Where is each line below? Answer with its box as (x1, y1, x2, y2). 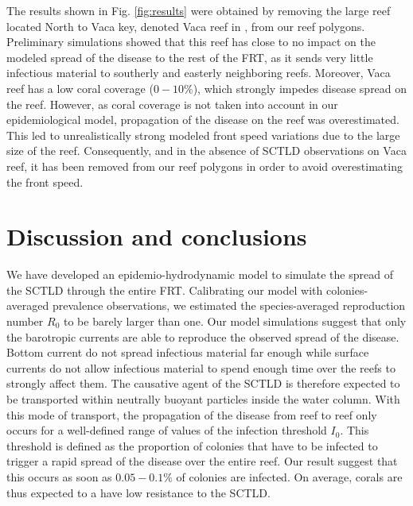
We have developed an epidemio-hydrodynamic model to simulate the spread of (6, 266, 393, 283)
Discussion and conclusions (6, 220, 307, 253)
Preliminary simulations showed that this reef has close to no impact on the (6, 33, 376, 50)
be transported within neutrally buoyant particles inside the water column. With (6, 391, 400, 407)
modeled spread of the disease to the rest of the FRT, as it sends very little (6, 48, 373, 65)
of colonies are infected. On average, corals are (176, 468, 403, 485)
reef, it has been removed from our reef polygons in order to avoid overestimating (6, 157, 403, 174)
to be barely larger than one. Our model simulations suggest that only (63, 313, 407, 330)
